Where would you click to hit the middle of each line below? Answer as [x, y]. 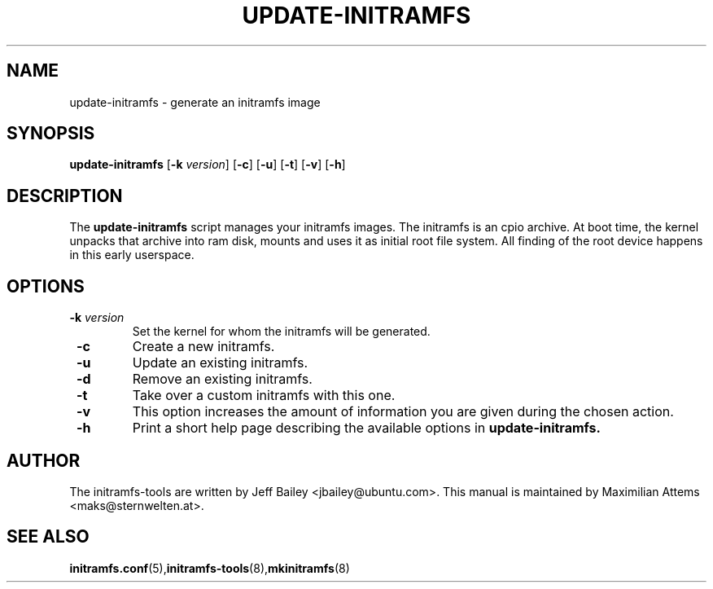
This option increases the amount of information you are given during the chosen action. [403, 412]
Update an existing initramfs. [220, 363]
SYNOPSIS [51, 134]
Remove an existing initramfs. [222, 379]
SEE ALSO [48, 537]
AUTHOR [44, 460]
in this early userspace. [132, 255]
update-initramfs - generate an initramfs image [195, 102]
